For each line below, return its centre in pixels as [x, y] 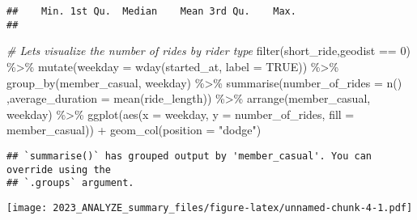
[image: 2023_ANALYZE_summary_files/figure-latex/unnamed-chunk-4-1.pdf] [210, 207]
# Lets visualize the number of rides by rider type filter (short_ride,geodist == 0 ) [208, 51]
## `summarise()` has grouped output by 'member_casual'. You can [189, 156]
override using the [59, 169]
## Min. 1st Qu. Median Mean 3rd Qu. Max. [151, 11]
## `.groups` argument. [70, 183]
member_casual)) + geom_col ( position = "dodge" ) [134, 130]
